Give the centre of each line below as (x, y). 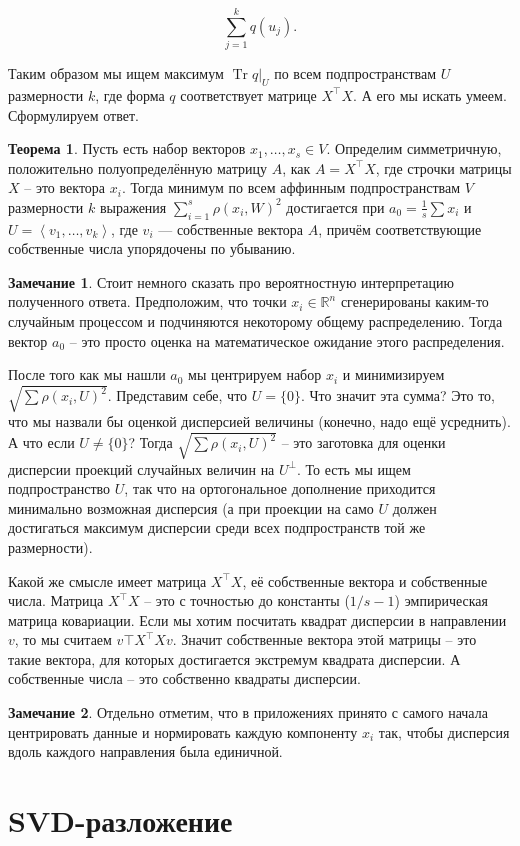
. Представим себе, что (177, 395)
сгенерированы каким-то (414, 301)
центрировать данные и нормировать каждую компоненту (183, 731)
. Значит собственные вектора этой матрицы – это (324, 639)
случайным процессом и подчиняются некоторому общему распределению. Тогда (255, 321)
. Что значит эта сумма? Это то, (397, 395)
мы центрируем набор (255, 374)
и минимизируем (393, 374)
